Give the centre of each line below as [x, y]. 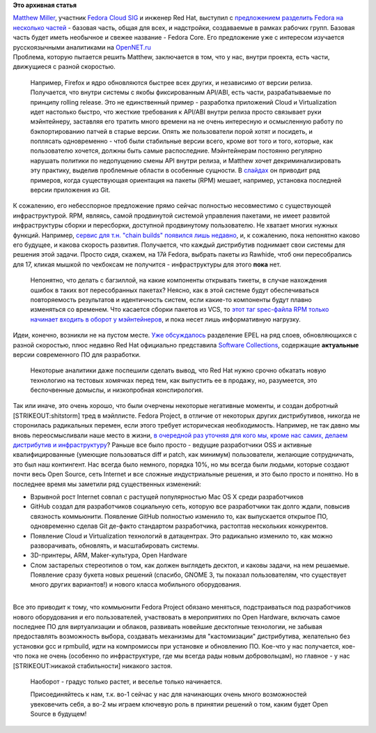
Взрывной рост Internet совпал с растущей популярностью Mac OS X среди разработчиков [167, 497]
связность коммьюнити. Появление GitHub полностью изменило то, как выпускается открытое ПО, [179, 516]
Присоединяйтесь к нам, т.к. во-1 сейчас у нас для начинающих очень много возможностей [169, 695]
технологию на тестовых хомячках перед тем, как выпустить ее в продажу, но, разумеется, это [174, 380]
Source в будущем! [58, 714]
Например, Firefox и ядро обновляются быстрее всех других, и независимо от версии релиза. [171, 82]
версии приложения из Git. [70, 190]
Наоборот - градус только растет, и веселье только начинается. [126, 681]
